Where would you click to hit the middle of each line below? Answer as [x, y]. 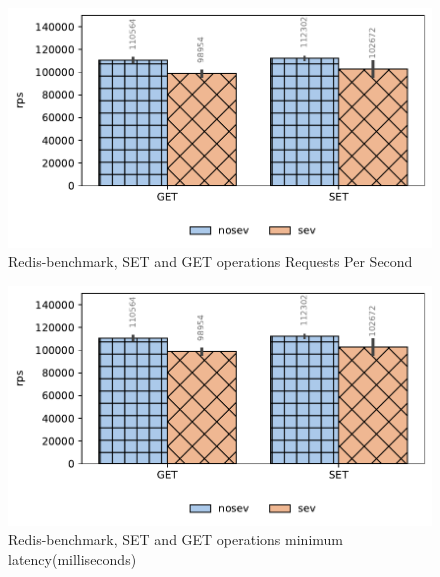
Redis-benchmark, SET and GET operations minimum [175, 539]
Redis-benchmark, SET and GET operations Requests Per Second [210, 261]
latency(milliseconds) [72, 558]
